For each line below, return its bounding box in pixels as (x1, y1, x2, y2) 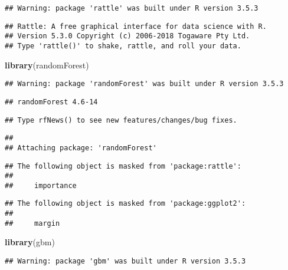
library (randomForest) (5, 58, 89, 71)
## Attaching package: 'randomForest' (5, 143, 157, 152)
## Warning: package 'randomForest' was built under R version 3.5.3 (5, 80, 284, 88)
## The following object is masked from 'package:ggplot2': (5, 199, 246, 208)
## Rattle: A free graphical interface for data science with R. (5, 22, 267, 31)
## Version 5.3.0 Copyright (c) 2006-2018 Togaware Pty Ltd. (5, 32, 250, 41)
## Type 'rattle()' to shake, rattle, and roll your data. (5, 41, 241, 50)
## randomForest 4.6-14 (5, 97, 98, 106)
